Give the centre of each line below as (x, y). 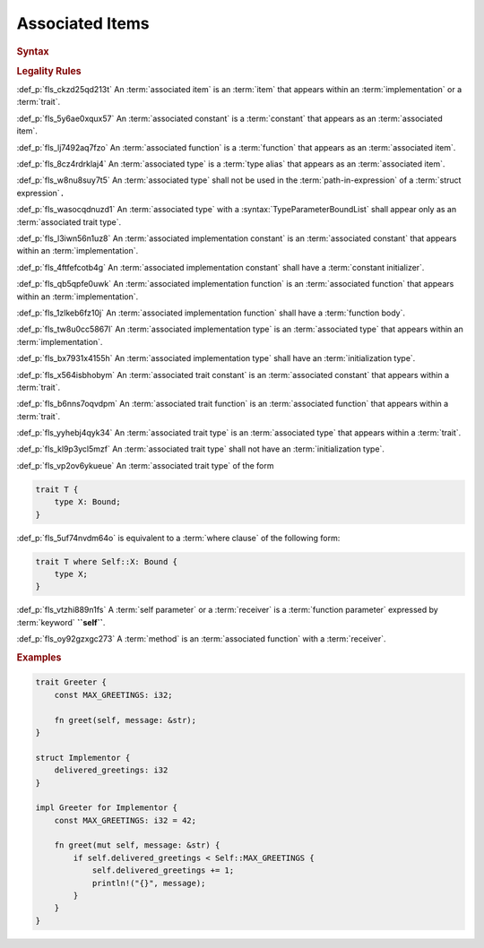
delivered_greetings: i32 (111, 770)
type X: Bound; (87, 502)
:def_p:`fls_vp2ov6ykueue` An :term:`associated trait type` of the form (145, 465)
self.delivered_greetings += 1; (163, 870)
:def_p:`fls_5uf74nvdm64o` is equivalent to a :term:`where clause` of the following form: (178, 538)
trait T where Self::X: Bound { (107, 561)
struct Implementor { (83, 758)
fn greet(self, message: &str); (125, 720)
